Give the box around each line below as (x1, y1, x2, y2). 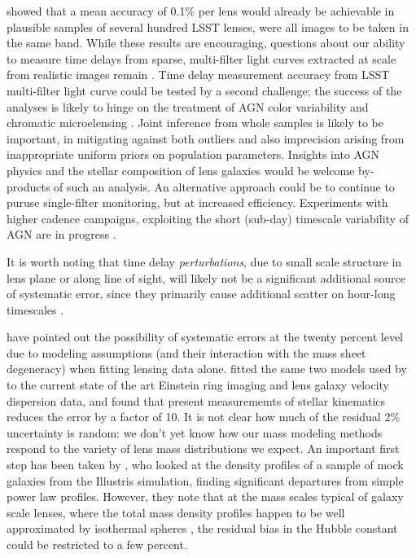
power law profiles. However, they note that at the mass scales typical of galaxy (7, 488, 404, 505)
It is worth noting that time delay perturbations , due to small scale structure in (7, 253, 402, 270)
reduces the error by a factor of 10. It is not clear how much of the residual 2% (7, 408, 401, 425)
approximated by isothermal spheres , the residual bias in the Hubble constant (7, 520, 398, 537)
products (7, 178, 50, 195)
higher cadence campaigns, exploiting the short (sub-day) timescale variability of (7, 209, 409, 226)
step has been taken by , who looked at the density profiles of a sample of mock (7, 456, 404, 473)
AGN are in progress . (7, 226, 116, 243)
